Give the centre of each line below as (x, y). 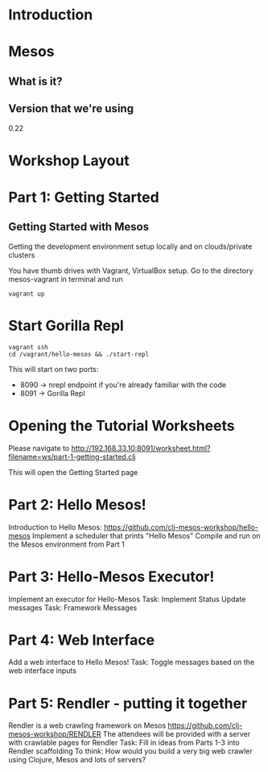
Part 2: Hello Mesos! (77, 504)
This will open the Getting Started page (73, 472)
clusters (22, 254)
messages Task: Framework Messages (73, 607)
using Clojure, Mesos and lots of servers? (77, 760)
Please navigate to (39, 448)
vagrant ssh (28, 347)
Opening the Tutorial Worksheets (122, 425)
